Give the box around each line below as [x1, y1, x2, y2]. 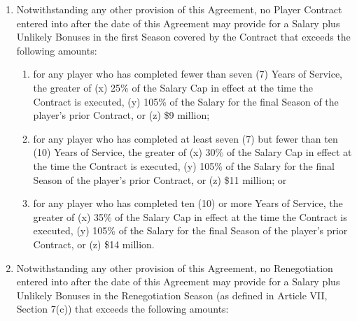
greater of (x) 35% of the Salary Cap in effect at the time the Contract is [33, 209, 347, 224]
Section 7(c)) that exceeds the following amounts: [16, 301, 229, 316]
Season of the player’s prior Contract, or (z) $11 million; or [33, 172, 287, 187]
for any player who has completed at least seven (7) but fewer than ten [33, 131, 338, 145]
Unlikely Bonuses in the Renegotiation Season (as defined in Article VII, [16, 287, 328, 302]
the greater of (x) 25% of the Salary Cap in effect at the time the [33, 80, 314, 94]
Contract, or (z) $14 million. [33, 236, 155, 251]
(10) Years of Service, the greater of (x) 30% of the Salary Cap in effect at [33, 145, 352, 159]
